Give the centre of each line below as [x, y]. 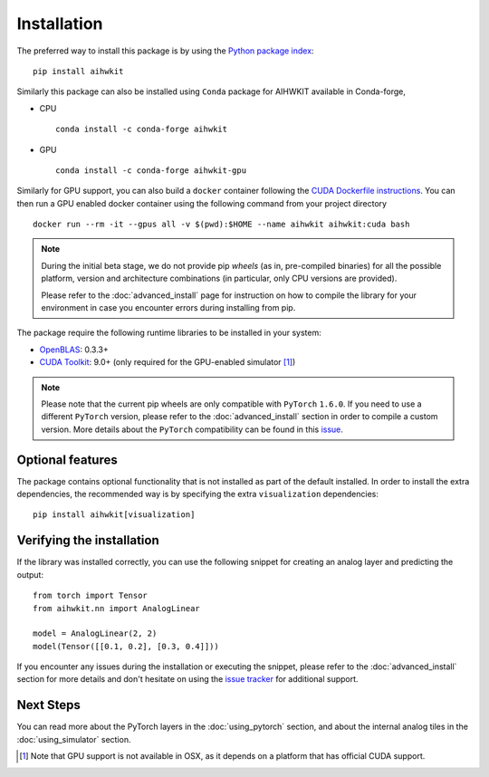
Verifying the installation [88, 540]
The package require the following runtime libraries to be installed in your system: [169, 333]
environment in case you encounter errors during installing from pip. [168, 308]
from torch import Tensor [91, 596]
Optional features [67, 460]
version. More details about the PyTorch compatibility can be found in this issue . [192, 429]
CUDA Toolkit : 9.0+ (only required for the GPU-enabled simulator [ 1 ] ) [168, 362]
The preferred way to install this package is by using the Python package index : [165, 51]
